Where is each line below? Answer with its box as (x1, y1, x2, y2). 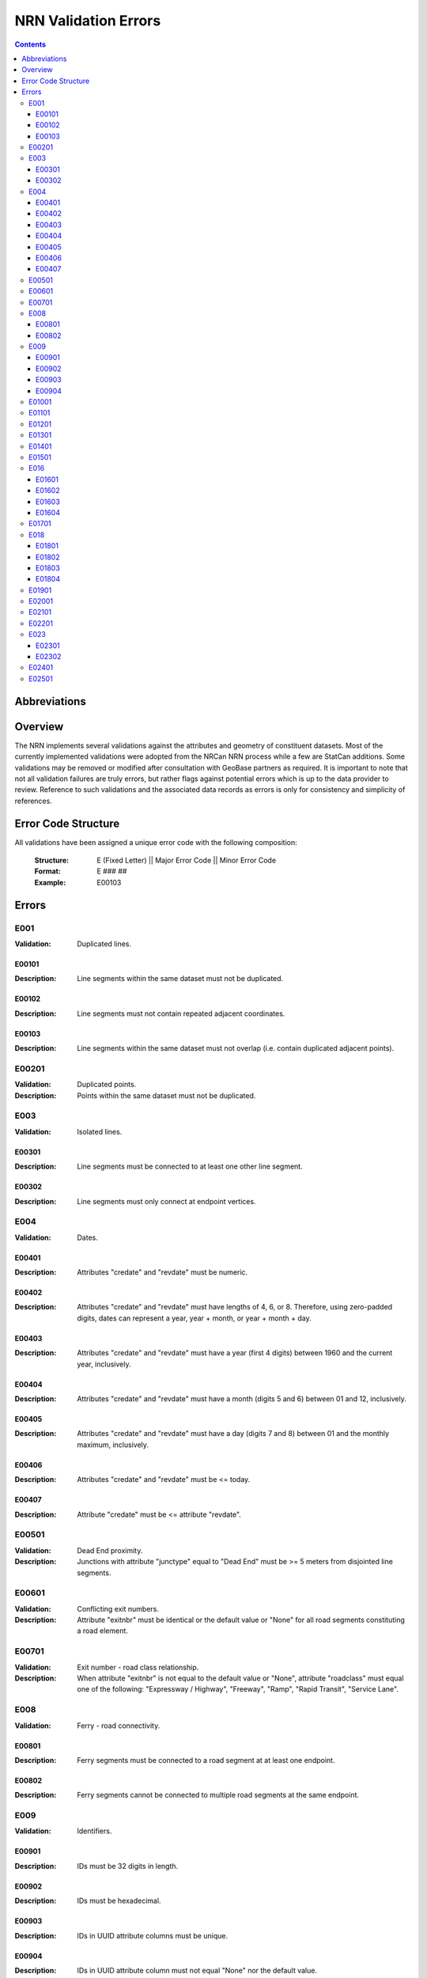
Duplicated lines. (77, 938, 132, 949)
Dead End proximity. (77, 1545, 143, 1555)
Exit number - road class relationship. (77, 1662, 199, 1672)
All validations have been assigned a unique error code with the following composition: (14, 837, 297, 847)
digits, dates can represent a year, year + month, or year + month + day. (77, 1313, 312, 1323)
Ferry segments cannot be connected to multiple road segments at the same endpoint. (77, 1790, 360, 1800)
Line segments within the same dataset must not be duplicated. (77, 974, 284, 983)
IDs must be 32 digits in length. (77, 1861, 179, 1870)
